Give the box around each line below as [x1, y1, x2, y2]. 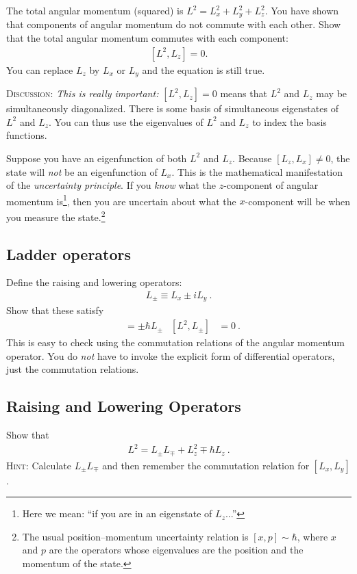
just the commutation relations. [6, 362, 139, 376]
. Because [232, 151, 272, 165]
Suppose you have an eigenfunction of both [6, 151, 187, 165]
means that [220, 86, 267, 101]
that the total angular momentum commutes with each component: [6, 31, 288, 45]
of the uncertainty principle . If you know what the [6, 178, 216, 192]
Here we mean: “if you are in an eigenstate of [22, 506, 212, 521]
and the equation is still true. [142, 62, 265, 77]
